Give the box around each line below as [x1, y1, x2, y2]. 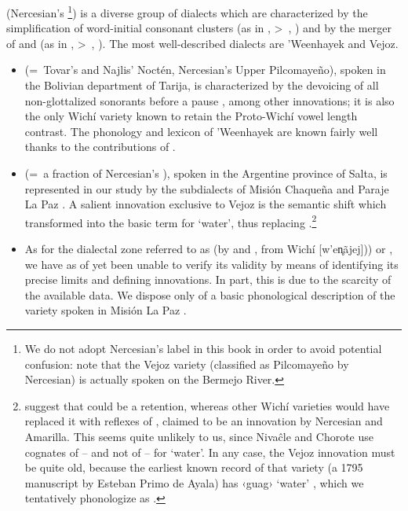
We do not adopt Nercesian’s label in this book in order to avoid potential [24, 340, 382, 356]
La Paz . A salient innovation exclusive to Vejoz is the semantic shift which [24, 196, 387, 212]
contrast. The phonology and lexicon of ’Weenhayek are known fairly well [24, 123, 378, 139]
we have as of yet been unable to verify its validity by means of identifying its [24, 256, 399, 272]
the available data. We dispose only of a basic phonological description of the [24, 286, 395, 303]
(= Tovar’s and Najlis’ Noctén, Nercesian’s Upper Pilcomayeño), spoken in [24, 61, 386, 78]
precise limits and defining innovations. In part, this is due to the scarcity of [24, 271, 392, 288]
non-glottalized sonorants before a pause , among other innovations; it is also [24, 92, 395, 108]
